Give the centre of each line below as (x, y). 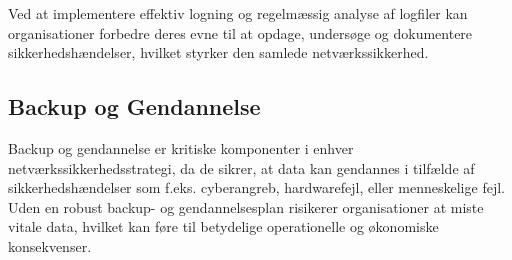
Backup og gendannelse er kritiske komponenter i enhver (181, 147)
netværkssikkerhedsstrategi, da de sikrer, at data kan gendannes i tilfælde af (241, 167)
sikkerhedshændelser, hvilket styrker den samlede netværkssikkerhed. (218, 52)
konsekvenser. (50, 245)
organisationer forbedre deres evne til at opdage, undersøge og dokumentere (240, 32)
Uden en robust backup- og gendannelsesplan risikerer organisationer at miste (246, 206)
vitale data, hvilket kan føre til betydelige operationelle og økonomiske (223, 226)
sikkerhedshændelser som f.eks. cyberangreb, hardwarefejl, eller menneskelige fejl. (256, 187)
